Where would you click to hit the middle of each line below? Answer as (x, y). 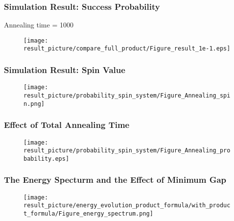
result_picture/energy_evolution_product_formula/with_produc (127, 206)
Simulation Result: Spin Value (65, 70)
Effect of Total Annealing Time (67, 125)
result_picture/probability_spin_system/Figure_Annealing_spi (127, 96)
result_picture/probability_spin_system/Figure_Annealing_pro (127, 151)
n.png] (34, 104)
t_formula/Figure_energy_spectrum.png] (88, 214)
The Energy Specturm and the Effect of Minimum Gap (115, 180)
